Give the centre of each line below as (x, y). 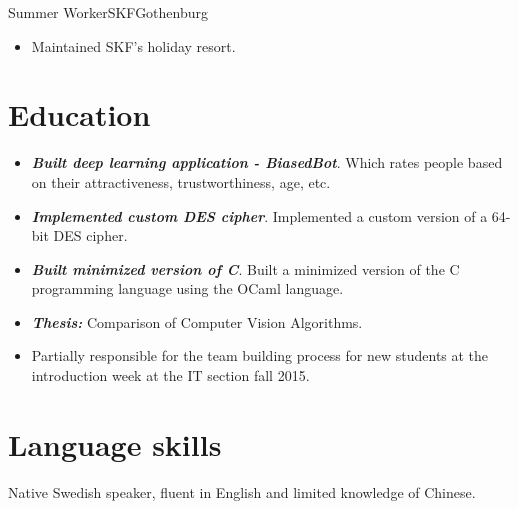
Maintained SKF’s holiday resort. (133, 45)
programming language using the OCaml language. (187, 288)
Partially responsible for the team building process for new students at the (260, 355)
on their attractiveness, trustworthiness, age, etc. (181, 181)
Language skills (115, 443)
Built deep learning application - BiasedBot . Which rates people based (267, 162)
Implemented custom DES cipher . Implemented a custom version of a (259, 215)
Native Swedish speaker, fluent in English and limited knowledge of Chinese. (242, 491)
